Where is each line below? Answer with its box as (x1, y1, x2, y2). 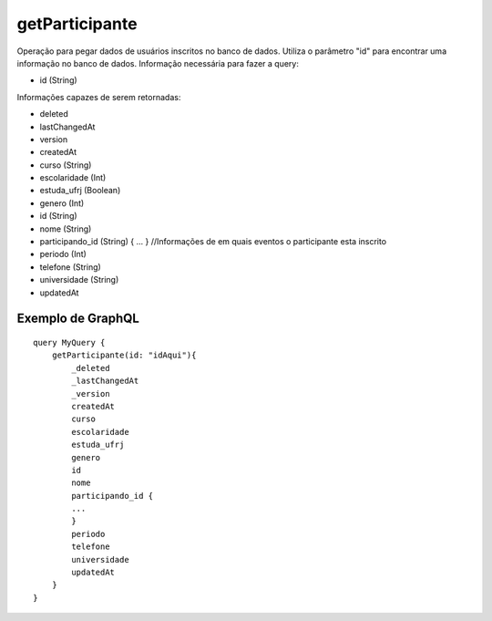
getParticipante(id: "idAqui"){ (51, 350, 197, 360)
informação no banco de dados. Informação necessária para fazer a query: (16, 57, 300, 68)
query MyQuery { (33, 337, 106, 347)
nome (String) (39, 223, 92, 234)
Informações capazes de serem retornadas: (16, 91, 181, 102)
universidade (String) (39, 274, 119, 285)
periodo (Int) (39, 249, 87, 260)
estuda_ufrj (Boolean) (39, 185, 121, 196)
